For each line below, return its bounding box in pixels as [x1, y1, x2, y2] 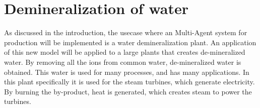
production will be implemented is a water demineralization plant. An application [4, 37, 256, 47]
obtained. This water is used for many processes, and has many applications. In [4, 66, 249, 77]
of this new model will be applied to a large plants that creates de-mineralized [4, 47, 245, 57]
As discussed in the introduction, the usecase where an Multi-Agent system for [4, 27, 247, 38]
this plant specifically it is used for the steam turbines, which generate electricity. [4, 76, 255, 87]
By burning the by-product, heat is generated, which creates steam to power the [4, 86, 252, 96]
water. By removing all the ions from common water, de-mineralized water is [4, 56, 241, 67]
